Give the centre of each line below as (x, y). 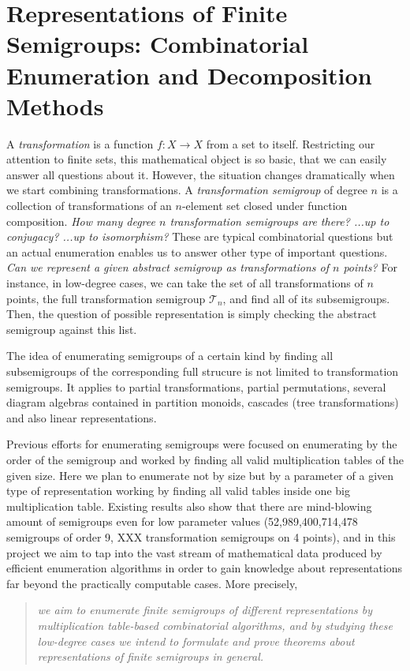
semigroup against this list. (72, 329)
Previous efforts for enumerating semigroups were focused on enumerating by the (202, 444)
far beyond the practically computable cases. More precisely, (152, 583)
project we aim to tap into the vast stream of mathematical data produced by (194, 552)
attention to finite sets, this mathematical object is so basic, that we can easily (197, 159)
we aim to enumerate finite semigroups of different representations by (205, 610)
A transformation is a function (80, 143)
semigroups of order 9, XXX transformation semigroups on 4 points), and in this (201, 536)
